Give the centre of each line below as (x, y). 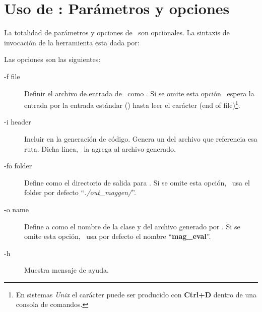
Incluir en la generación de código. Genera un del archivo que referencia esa (141, 138)
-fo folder (18, 166)
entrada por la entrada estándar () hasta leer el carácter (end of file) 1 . (132, 104)
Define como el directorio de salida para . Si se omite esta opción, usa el (137, 182)
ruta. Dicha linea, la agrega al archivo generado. (100, 148)
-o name (16, 209)
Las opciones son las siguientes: (52, 59)
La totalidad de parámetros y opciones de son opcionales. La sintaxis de (117, 33)
